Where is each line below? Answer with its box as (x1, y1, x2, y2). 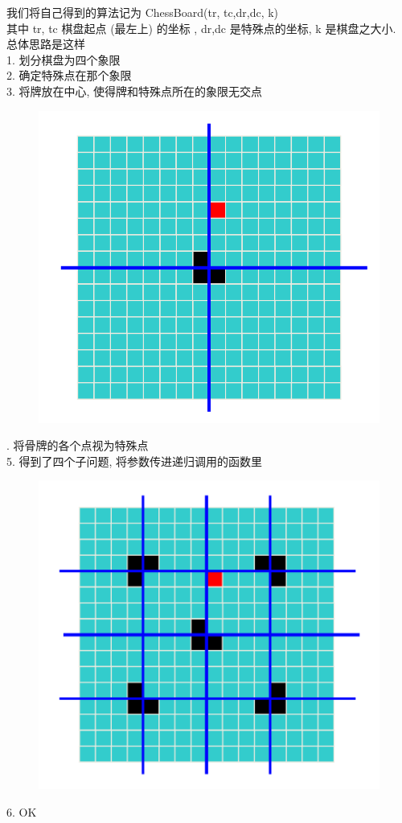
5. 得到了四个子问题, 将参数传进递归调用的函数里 (6, 452, 263, 469)
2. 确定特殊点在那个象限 (6, 67, 132, 84)
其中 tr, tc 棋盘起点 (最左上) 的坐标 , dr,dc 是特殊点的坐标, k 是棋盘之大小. (6, 19, 396, 36)
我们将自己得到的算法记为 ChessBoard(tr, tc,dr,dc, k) (6, 4, 279, 20)
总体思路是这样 (6, 35, 85, 52)
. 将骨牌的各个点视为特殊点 (6, 437, 149, 454)
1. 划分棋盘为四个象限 (6, 51, 121, 68)
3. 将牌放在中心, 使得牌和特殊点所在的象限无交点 (6, 82, 263, 99)
